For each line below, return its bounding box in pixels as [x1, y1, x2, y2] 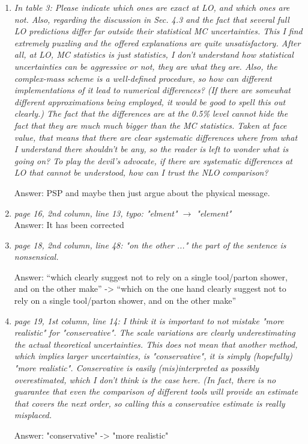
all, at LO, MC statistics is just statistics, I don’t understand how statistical [14, 48, 294, 61]
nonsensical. [14, 250, 59, 263]
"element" [196, 206, 232, 219]
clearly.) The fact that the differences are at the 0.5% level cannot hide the [14, 107, 288, 120]
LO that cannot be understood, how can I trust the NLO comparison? [14, 166, 268, 179]
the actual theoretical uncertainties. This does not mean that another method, [14, 338, 298, 350]
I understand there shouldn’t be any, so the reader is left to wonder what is [14, 143, 289, 155]
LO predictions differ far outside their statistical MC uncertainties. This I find [14, 25, 303, 37]
